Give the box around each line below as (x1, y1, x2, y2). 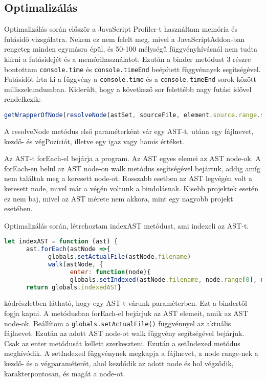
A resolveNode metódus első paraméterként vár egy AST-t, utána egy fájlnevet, (4, 125, 254, 136)
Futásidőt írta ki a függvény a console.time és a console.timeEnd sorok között (4, 74, 256, 84)
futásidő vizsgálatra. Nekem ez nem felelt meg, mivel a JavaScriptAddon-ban (4, 33, 245, 44)
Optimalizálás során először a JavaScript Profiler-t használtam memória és (4, 24, 237, 34)
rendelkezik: (4, 94, 41, 104)
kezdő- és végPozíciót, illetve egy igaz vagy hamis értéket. (4, 136, 184, 146)
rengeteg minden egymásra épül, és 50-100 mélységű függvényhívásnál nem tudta (4, 43, 258, 54)
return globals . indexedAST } (26, 283, 122, 291)
